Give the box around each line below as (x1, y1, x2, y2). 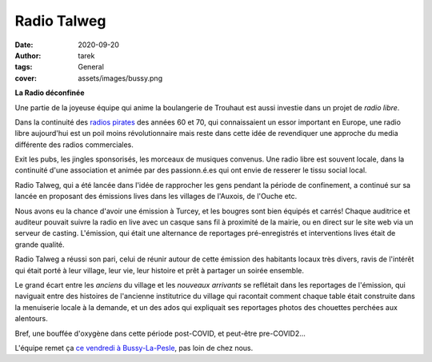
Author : (14, 50, 42, 60)
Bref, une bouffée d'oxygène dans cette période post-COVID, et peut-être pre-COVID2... (14, 328, 306, 338)
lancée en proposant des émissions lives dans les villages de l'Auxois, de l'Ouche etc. (14, 192, 298, 201)
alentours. (14, 314, 48, 324)
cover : (14, 73, 38, 83)
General (78, 62, 104, 72)
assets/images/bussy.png (78, 73, 163, 83)
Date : (14, 40, 34, 50)
